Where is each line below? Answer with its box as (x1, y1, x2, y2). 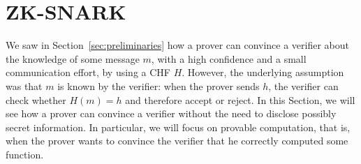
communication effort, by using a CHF (6, 65, 170, 80)
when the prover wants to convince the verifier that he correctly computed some (6, 133, 348, 148)
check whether (6, 92, 66, 107)
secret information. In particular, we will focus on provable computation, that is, (6, 119, 351, 134)
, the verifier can (268, 78, 339, 93)
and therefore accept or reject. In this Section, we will (125, 92, 355, 107)
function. (6, 147, 44, 161)
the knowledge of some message (6, 51, 140, 66)
